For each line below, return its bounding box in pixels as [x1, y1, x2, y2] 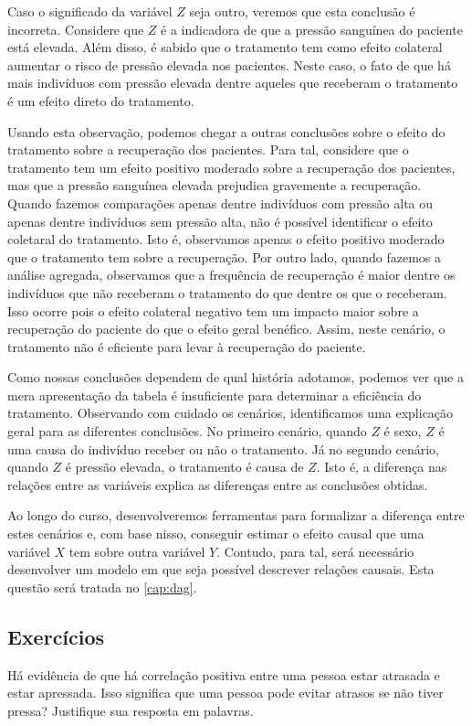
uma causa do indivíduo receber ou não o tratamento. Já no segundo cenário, [7, 439, 440, 458]
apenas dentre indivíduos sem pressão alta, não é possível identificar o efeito [7, 211, 433, 230]
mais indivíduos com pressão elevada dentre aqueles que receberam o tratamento [7, 73, 458, 92]
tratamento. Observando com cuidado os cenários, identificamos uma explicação [7, 403, 454, 422]
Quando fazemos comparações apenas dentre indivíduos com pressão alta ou [7, 193, 434, 212]
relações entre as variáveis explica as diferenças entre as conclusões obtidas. [7, 475, 428, 494]
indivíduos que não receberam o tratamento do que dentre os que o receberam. [7, 283, 447, 302]
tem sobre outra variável [68, 541, 205, 561]
